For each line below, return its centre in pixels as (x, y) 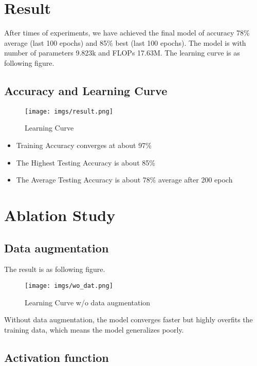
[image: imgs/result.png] (69, 111)
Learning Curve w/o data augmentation (88, 302)
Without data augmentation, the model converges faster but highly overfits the (128, 319)
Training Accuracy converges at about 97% (84, 145)
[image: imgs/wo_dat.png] (69, 286)
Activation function (57, 357)
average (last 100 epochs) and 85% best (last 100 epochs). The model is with (125, 42)
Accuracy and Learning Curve (86, 90)
